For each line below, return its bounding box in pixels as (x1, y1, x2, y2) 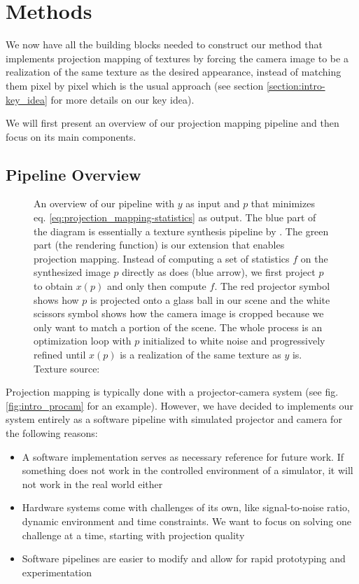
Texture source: (34, 361, 100, 375)
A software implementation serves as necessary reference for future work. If (22, 449, 344, 464)
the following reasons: (6, 425, 98, 440)
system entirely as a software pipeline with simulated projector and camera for (6, 412, 342, 426)
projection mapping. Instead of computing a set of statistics (34, 251, 290, 265)
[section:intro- (266, 78, 325, 92)
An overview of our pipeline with (34, 196, 175, 211)
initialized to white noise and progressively (143, 333, 325, 348)
